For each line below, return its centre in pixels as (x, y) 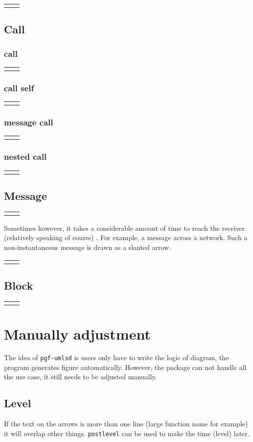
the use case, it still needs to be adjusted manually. (80, 377)
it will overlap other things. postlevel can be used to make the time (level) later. (127, 433)
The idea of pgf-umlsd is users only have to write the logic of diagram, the (116, 357)
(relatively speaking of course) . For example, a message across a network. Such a (126, 237)
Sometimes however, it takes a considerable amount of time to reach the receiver (125, 228)
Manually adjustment (77, 334)
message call (29, 122)
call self (19, 87)
